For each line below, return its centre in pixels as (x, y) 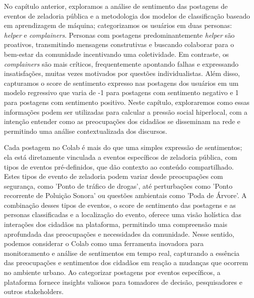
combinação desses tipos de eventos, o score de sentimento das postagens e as (120, 205)
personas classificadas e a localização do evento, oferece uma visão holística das (123, 214)
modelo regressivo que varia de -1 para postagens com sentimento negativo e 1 (121, 92)
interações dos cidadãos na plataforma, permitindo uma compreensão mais (116, 224)
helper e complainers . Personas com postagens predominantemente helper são (119, 35)
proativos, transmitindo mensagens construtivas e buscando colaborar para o (119, 44)
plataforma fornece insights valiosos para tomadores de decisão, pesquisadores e (123, 282)
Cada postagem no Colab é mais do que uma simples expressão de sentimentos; (123, 147)
